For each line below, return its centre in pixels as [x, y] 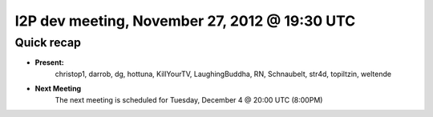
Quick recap [48, 42]
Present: [49, 63]
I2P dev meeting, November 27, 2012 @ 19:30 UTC [185, 21]
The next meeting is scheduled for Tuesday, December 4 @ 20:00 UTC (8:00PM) [189, 99]
